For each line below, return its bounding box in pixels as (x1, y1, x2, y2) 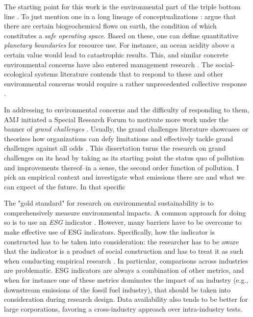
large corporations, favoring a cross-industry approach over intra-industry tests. (4, 303, 243, 314)
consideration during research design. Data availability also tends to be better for (4, 294, 248, 304)
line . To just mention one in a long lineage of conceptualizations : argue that (4, 11, 236, 21)
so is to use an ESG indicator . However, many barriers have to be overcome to (4, 217, 242, 227)
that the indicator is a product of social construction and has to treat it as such (4, 246, 244, 256)
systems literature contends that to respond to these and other (34, 69, 223, 79)
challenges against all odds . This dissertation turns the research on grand (4, 143, 226, 153)
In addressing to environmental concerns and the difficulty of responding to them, (4, 104, 250, 114)
